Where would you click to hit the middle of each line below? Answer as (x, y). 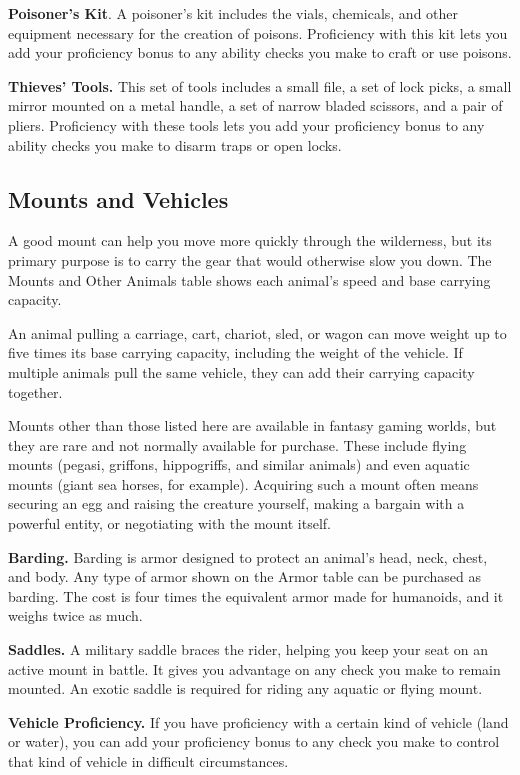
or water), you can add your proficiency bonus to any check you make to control (254, 741)
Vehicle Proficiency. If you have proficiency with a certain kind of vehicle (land (258, 721)
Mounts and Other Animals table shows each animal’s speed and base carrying (249, 279)
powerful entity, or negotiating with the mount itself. (169, 523)
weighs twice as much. (75, 615)
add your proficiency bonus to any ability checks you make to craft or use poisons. (260, 52)
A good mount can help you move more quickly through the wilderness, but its (250, 240)
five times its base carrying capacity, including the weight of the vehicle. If (235, 352)
